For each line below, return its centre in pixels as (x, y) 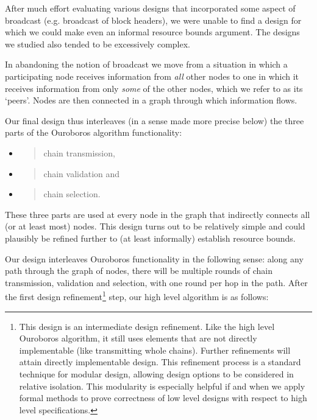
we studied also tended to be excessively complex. (98, 44)
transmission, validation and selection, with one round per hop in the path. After (156, 282)
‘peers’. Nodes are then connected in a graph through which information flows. (151, 100)
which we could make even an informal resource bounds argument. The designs (152, 32)
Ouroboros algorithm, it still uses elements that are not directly (138, 338)
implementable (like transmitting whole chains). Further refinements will (155, 350)
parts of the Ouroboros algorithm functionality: (94, 132)
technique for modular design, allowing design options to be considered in (156, 373)
